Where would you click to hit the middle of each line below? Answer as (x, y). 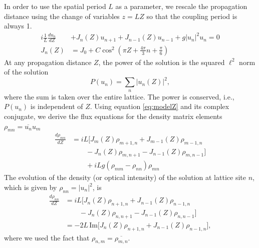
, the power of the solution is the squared (162, 62)
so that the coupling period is (192, 16)
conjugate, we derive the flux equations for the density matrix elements (113, 116)
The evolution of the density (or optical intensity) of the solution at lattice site (125, 177)
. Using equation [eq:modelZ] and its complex (160, 106)
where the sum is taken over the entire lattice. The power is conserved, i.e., (119, 96)
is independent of (57, 106)
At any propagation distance (48, 62)
